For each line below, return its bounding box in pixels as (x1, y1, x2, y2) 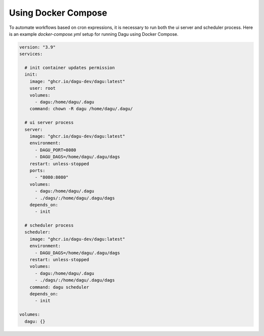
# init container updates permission (24, 65, 115, 71)
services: (19, 51, 43, 57)
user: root (29, 86, 56, 91)
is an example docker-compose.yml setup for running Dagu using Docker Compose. (9, 31, 178, 37)
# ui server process (24, 120, 74, 125)
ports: (29, 168, 45, 173)
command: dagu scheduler (29, 284, 89, 290)
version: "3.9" (19, 44, 56, 50)
